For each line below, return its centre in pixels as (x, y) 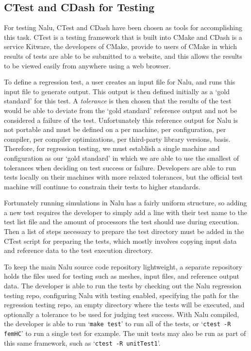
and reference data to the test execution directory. (78, 250)
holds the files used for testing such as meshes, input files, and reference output (122, 276)
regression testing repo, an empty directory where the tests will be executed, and (124, 305)
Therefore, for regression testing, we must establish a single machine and (112, 148)
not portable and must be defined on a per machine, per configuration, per (115, 129)
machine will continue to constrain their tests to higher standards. (102, 186)
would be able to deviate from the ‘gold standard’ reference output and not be (121, 110)
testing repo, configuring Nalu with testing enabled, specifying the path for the (121, 295)
